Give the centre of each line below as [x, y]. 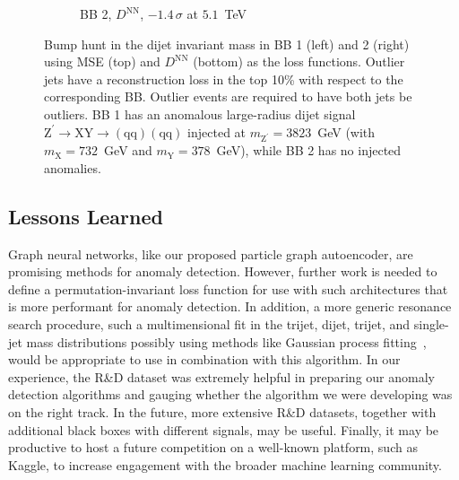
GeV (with [346, 131]
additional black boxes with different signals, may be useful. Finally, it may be [224, 429]
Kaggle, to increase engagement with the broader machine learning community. [225, 464]
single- [431, 324]
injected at [217, 131]
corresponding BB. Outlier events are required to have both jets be [228, 96]
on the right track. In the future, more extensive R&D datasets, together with [222, 412]
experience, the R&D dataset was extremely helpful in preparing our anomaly [221, 376]
